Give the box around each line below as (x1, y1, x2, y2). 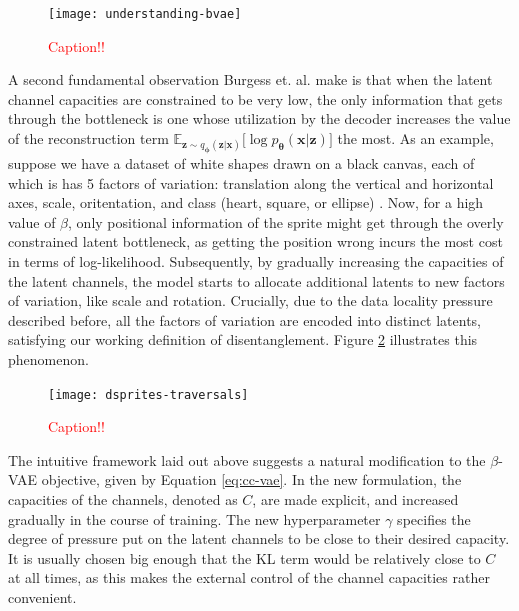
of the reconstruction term (8, 128, 169, 149)
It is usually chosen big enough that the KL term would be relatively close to (8, 547, 481, 568)
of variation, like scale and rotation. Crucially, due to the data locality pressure (8, 290, 493, 311)
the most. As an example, (337, 128, 494, 149)
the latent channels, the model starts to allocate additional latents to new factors (8, 270, 505, 291)
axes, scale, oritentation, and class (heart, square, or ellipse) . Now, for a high (8, 192, 484, 213)
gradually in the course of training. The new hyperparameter (8, 508, 381, 529)
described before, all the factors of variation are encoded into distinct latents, (8, 309, 482, 330)
